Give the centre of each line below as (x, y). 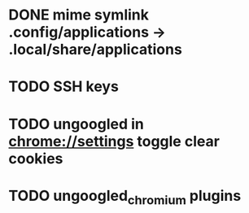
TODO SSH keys (64, 87)
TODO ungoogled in (76, 124)
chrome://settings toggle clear (114, 141)
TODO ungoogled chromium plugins (125, 197)
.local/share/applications (96, 50)
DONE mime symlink (79, 15)
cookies (36, 158)
